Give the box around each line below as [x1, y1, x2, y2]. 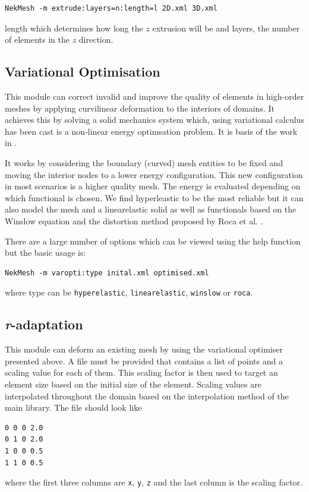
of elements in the [5, 33, 70, 46]
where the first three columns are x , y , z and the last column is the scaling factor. [5, 476, 302, 488]
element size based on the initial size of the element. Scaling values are [5, 377, 261, 390]
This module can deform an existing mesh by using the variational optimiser [5, 343, 283, 355]
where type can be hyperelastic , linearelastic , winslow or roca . [5, 286, 253, 299]
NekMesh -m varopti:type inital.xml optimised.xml [5, 268, 209, 277]
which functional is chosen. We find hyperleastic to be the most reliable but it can [5, 191, 304, 204]
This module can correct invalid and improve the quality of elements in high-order [5, 90, 304, 102]
